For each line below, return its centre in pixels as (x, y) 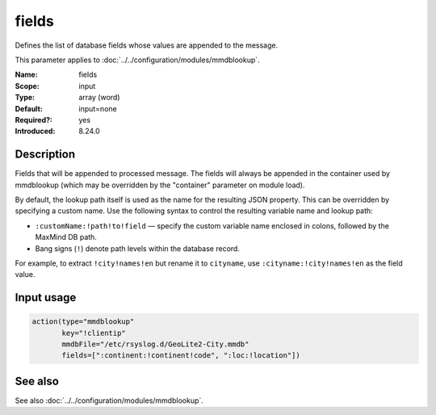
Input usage (46, 298)
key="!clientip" (94, 333)
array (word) (99, 98)
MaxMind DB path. (66, 237)
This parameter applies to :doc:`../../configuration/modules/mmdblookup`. (137, 60)
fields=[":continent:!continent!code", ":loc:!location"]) (181, 356)
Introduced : (35, 131)
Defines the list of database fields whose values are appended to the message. (147, 45)
